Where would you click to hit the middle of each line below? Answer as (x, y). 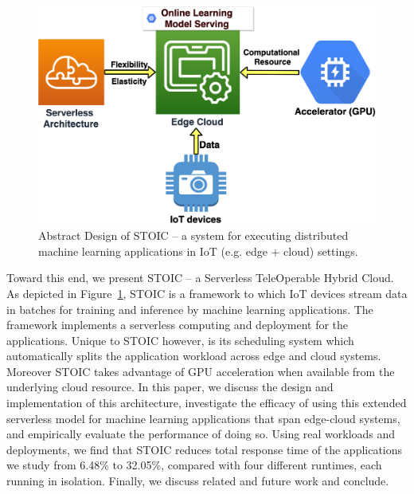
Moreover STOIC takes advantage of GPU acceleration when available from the (201, 371)
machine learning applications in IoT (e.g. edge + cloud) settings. (198, 251)
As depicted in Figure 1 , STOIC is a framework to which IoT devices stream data (207, 293)
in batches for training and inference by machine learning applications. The (190, 309)
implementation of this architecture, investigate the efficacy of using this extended (207, 403)
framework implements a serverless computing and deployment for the (178, 325)
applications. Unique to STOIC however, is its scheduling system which (180, 340)
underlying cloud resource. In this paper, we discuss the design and (170, 387)
